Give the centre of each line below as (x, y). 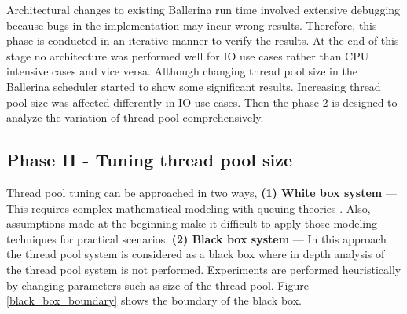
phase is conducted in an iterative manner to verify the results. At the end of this (203, 40)
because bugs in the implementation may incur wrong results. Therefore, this (192, 25)
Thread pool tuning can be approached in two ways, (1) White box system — (202, 192)
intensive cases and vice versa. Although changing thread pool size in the (182, 71)
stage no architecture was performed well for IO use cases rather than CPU (188, 55)
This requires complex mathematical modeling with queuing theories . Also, (189, 208)
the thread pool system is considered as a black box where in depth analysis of (196, 254)
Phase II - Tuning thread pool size (149, 160)
